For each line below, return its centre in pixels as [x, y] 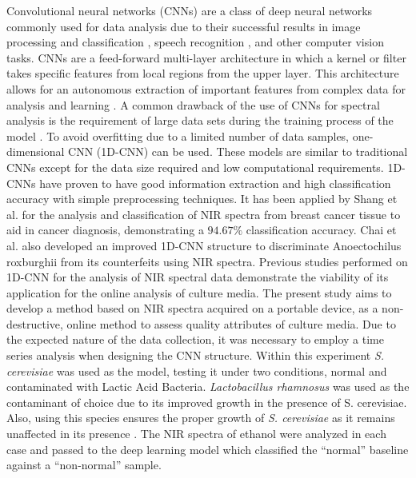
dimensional [36, 151]
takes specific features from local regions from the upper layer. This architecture [203, 73]
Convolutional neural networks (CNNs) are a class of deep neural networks [190, 10]
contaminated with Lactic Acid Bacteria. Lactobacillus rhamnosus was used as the [208, 386]
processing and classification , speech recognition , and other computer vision [195, 42]
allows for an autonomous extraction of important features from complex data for [206, 88]
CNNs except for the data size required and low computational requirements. [195, 167]
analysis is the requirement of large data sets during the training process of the [200, 120]
